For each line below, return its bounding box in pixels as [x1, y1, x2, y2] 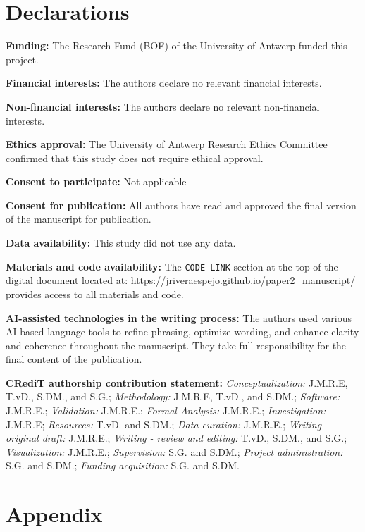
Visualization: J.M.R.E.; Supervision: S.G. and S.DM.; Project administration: [6, 444, 343, 459]
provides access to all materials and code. [6, 286, 184, 301]
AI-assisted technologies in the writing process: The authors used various [6, 310, 352, 325]
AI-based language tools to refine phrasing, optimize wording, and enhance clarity [6, 324, 359, 339]
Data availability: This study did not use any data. [6, 235, 236, 250]
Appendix [6, 500, 103, 528]
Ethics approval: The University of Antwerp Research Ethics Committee [6, 137, 328, 151]
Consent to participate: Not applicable [6, 174, 187, 189]
